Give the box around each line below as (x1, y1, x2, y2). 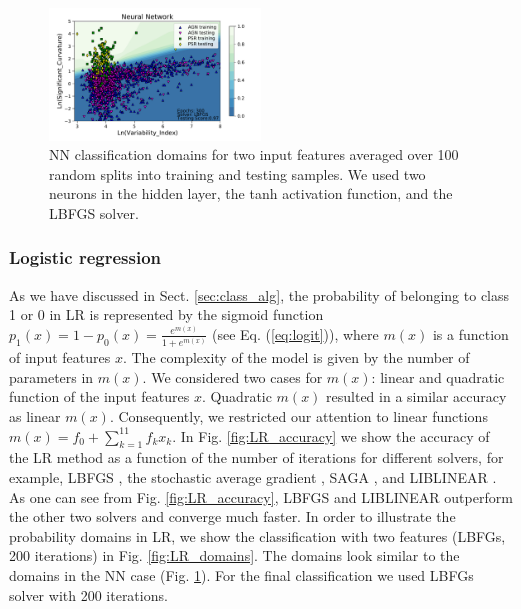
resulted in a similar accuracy (326, 386, 507, 407)
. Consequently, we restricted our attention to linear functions (109, 406, 488, 427)
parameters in (9, 366, 94, 387)
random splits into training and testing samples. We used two (49, 163, 426, 184)
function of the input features (9, 386, 190, 407)
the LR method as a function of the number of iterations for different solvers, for (9, 447, 504, 468)
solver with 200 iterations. (9, 584, 168, 605)
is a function (432, 323, 509, 344)
